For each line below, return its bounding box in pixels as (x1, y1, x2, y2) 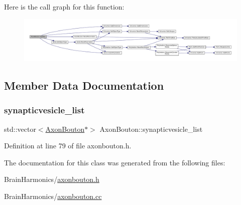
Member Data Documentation (4, 78, 164, 93)
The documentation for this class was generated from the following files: (4, 157, 225, 167)
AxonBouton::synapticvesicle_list (99, 123, 203, 134)
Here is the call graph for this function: (4, 2, 125, 12)
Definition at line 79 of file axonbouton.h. (4, 140, 132, 151)
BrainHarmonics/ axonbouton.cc (4, 191, 102, 201)
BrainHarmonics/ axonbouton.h (4, 174, 99, 184)
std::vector (4, 123, 36, 134)
